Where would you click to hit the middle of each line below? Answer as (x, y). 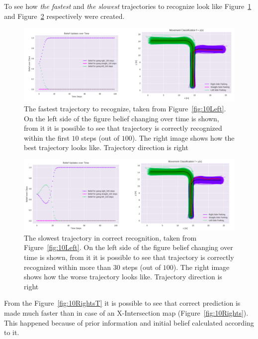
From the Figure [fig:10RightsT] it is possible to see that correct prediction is (122, 303)
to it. (12, 332)
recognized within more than (68, 267)
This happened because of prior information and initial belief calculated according (129, 322)
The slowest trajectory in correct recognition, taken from (110, 237)
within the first (47, 137)
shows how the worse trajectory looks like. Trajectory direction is (123, 277)
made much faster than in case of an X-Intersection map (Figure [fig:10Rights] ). (126, 313)
